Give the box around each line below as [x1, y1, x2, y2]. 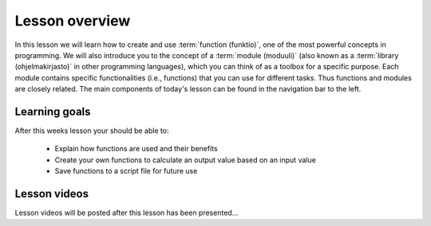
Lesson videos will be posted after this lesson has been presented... [14, 208, 239, 218]
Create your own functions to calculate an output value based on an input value [54, 155, 317, 165]
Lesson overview [14, 12, 131, 29]
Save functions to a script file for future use [54, 166, 198, 176]
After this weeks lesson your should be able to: [14, 126, 169, 135]
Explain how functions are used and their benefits [54, 144, 219, 154]
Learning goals [14, 104, 91, 119]
